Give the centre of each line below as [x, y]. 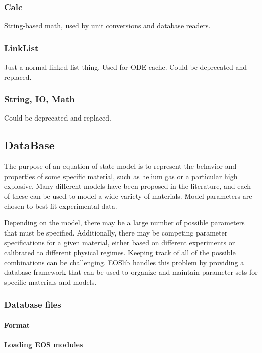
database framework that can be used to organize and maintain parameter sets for [131, 272]
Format [17, 325]
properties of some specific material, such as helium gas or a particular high [121, 176]
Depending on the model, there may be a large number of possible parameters [124, 223]
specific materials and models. [50, 282]
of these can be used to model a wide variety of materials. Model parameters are [128, 196]
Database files [33, 304]
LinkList [21, 48]
